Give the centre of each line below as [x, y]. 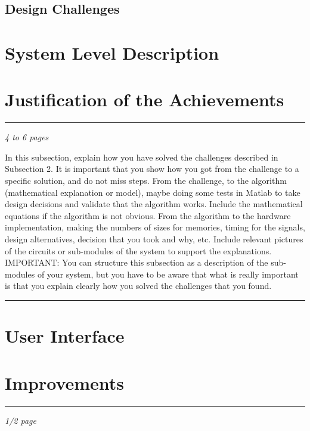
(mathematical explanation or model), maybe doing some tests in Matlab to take [153, 192]
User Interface [65, 336]
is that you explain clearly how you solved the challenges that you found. [138, 286]
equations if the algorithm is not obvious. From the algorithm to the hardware [148, 215]
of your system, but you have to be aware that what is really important [168, 274]
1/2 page [21, 420]
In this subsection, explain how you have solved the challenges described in [142, 157]
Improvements [65, 382]
